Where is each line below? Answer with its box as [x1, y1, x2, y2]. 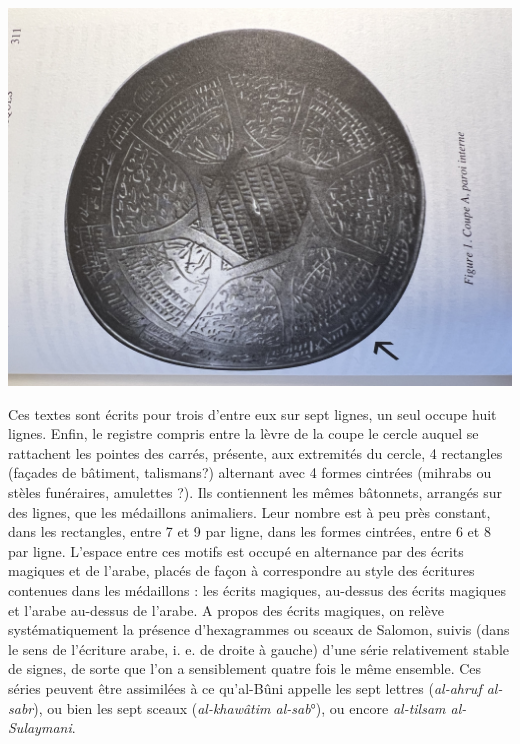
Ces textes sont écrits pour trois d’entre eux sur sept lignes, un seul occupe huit [8, 403, 497, 424]
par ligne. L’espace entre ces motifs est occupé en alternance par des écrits [8, 540, 464, 561]
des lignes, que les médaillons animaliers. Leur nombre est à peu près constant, [8, 501, 491, 522]
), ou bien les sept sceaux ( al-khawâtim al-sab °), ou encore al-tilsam [33, 697, 446, 718]
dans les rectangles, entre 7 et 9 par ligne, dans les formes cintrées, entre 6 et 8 [8, 521, 491, 542]
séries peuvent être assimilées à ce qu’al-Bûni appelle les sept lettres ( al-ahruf [8, 677, 482, 698]
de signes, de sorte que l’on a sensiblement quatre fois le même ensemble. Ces [8, 658, 482, 679]
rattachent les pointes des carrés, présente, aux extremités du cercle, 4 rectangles [8, 442, 503, 463]
